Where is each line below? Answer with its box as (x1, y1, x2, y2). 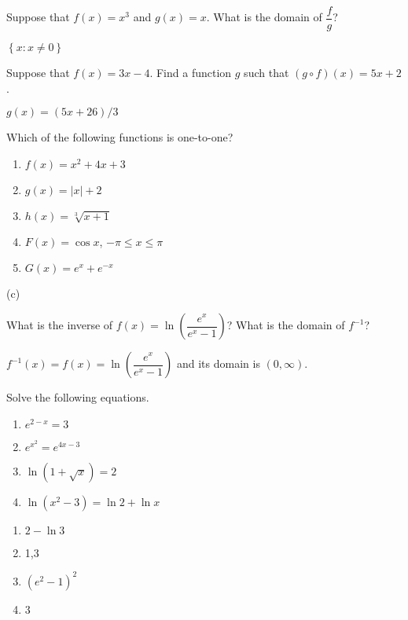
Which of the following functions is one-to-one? (6, 129, 233, 145)
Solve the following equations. (6, 389, 149, 405)
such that (244, 64, 289, 81)
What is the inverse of (6, 317, 113, 333)
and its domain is (176, 355, 260, 372)
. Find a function (149, 64, 232, 81)
